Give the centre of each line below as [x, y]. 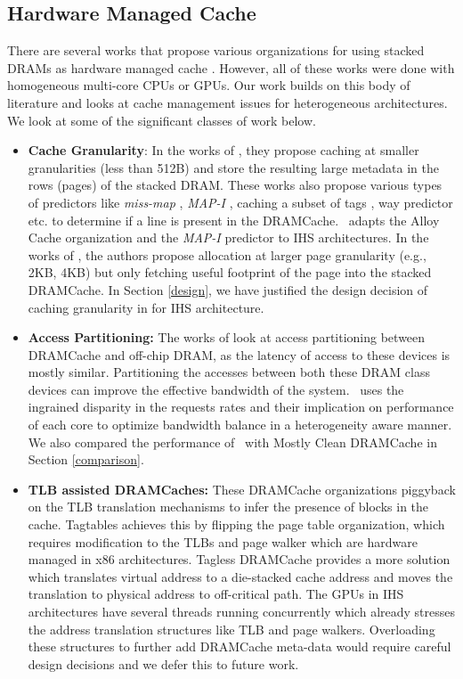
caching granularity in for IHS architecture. [146, 307]
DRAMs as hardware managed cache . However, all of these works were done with [231, 67]
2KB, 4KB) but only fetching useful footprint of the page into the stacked [230, 272]
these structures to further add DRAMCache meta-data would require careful [240, 646]
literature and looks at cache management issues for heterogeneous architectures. [227, 102]
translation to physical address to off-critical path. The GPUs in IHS [216, 594]
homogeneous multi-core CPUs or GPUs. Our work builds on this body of [209, 85]
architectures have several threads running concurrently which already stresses [242, 612]
